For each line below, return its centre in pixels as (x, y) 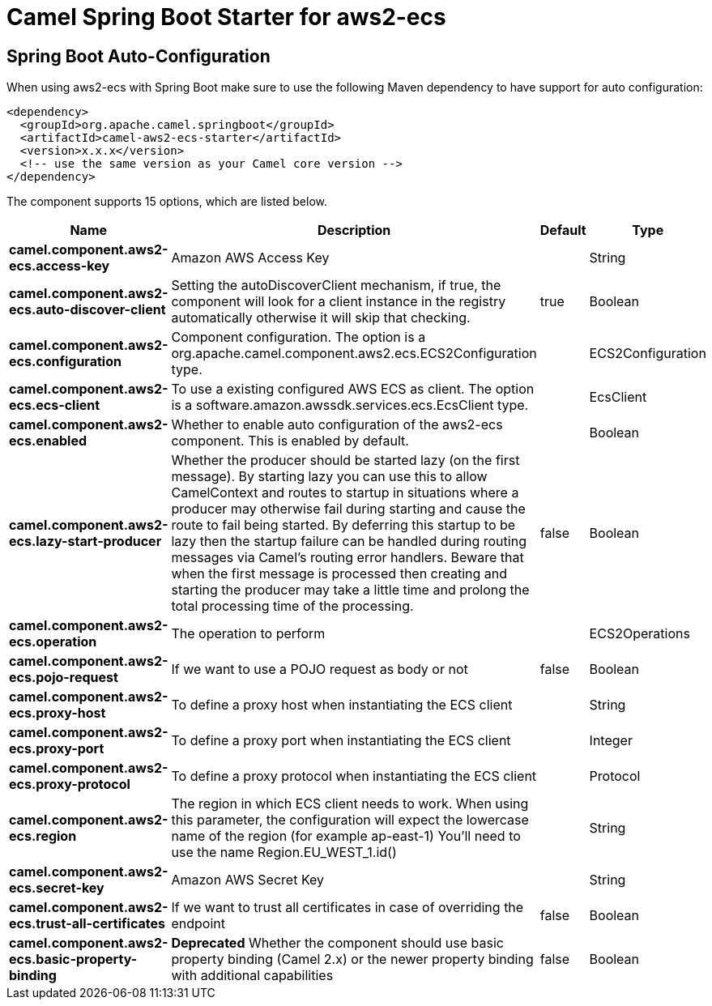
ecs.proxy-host (58, 713)
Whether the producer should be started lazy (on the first (345, 460)
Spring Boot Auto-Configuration (139, 56)
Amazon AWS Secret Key (247, 880)
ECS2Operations (640, 634)
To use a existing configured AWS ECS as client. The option (353, 389)
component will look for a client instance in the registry (339, 302)
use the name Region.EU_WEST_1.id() (284, 853)
